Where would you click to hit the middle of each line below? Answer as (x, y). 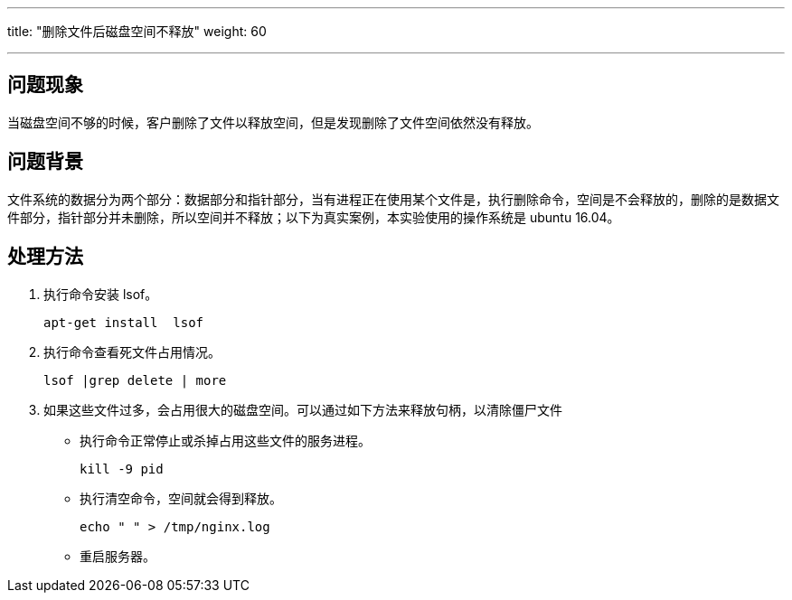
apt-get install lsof (124, 322)
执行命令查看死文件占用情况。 (132, 352)
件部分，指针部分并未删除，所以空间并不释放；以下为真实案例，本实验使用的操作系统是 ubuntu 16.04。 (314, 217)
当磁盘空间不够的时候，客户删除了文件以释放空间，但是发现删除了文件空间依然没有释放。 (273, 122)
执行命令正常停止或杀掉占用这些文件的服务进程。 (225, 440)
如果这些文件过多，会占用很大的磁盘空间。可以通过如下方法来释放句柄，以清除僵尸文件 (303, 409)
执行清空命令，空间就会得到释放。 (181, 498)
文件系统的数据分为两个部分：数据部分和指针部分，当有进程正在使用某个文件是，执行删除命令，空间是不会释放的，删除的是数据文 (393, 199)
